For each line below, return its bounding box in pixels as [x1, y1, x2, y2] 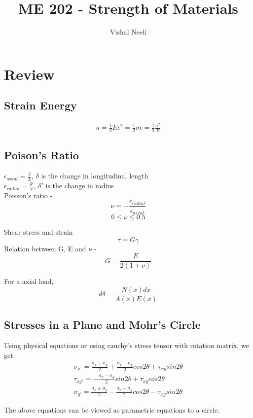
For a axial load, [4, 276, 54, 286]
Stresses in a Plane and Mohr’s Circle [4, 317, 201, 332]
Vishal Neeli [110, 27, 146, 37]
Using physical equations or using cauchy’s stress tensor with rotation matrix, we [4, 340, 249, 350]
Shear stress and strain [4, 227, 73, 237]
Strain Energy [4, 98, 77, 113]
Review [4, 64, 55, 84]
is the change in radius [45, 180, 114, 191]
